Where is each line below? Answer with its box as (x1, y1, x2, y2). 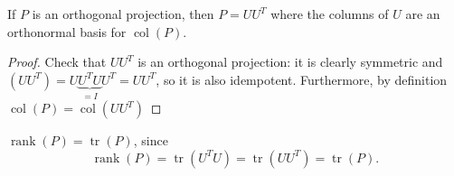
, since (133, 131, 168, 150)
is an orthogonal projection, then (32, 5, 214, 23)
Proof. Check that (7, 52, 107, 71)
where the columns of (270, 5, 389, 23)
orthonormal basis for (7, 22, 127, 41)
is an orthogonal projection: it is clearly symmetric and (137, 52, 443, 71)
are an (405, 5, 440, 23)
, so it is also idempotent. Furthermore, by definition (156, 69, 448, 88)
